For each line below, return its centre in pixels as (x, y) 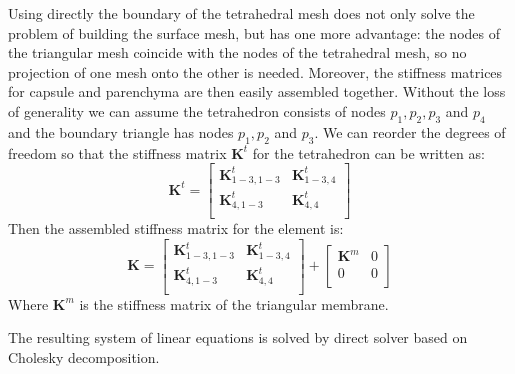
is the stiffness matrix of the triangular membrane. (234, 303)
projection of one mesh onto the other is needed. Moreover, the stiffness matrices (255, 71)
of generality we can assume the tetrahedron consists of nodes (197, 110)
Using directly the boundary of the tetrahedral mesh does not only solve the (241, 13)
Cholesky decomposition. (84, 356)
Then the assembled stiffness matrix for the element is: (176, 228)
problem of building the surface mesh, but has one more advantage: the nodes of (254, 32)
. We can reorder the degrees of (410, 131)
